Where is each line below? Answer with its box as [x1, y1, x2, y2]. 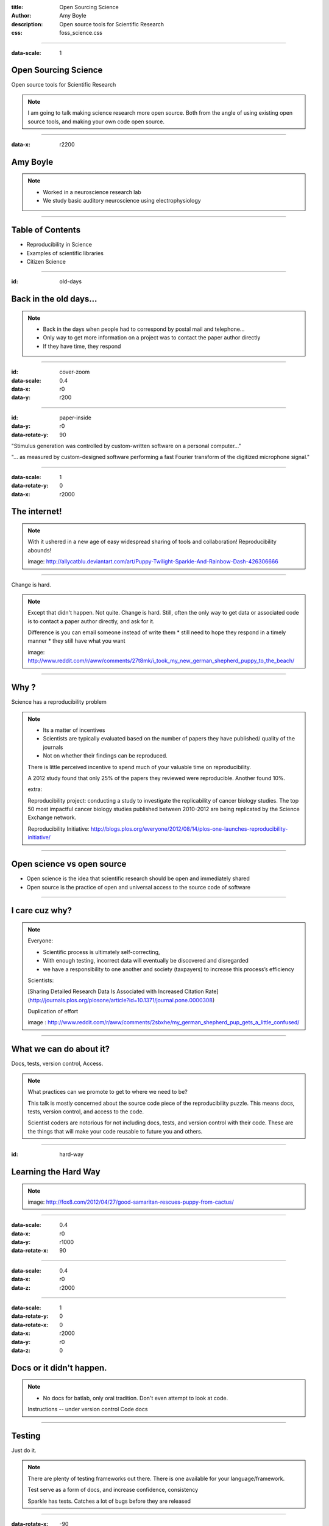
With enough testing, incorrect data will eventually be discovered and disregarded [43, 957, 249, 964]
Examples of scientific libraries [26, 249, 104, 256]
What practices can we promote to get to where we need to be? [27, 1088, 188, 1096]
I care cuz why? [11, 905, 73, 916]
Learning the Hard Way [11, 1166, 101, 1177]
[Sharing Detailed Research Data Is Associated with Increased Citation [27, 988, 204, 995]
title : [11, 4, 24, 10]
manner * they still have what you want [27, 637, 126, 645]
